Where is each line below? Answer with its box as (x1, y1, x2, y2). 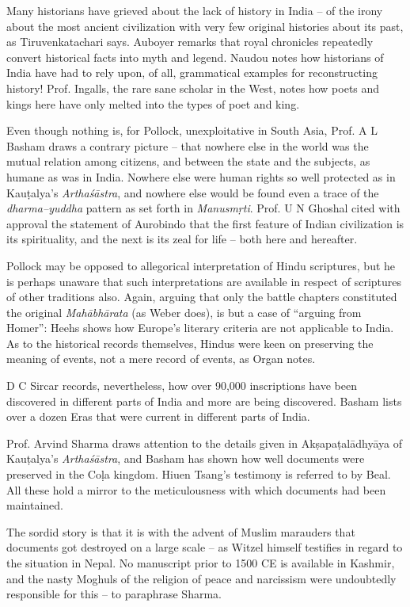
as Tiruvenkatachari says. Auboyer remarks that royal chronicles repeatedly (6, 33, 374, 50)
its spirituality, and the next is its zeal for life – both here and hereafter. (6, 231, 358, 247)
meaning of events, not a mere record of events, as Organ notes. (6, 350, 316, 367)
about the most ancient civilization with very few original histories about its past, (6, 17, 404, 34)
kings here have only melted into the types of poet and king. (6, 95, 300, 112)
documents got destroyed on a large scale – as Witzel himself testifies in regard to (6, 539, 403, 555)
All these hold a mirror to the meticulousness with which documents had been (6, 481, 386, 498)
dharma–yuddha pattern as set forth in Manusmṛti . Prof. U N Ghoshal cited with (6, 200, 401, 216)
